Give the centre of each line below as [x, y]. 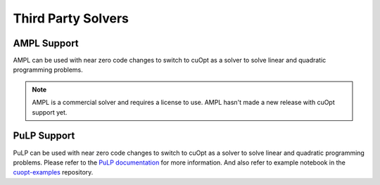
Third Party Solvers [71, 18]
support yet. [50, 112]
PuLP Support [44, 136]
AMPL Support [46, 43]
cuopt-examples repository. [53, 172]
